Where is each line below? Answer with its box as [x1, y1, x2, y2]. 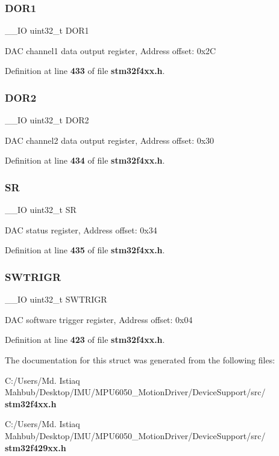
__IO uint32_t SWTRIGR [5, 293, 107, 306]
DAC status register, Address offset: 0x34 [5, 223, 157, 236]
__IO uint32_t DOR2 [5, 114, 89, 126]
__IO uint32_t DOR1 [5, 24, 89, 37]
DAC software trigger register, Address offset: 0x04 [5, 313, 193, 325]
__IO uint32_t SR [5, 203, 77, 216]
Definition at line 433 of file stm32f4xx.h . [5, 64, 165, 77]
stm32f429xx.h [5, 441, 66, 454]
